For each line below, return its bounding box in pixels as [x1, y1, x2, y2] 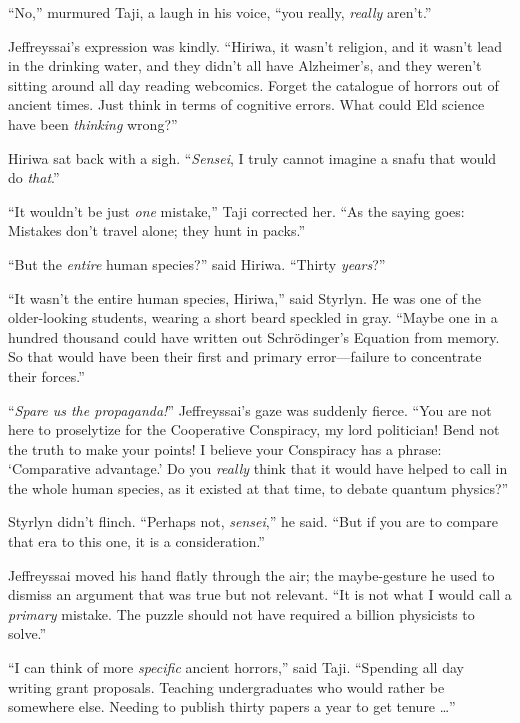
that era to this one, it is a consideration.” [8, 531, 265, 552]
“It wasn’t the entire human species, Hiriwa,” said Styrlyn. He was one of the [8, 287, 481, 308]
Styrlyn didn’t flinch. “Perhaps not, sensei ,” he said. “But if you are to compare [8, 511, 498, 532]
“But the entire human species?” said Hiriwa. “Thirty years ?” [8, 253, 386, 274]
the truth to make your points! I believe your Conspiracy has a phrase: [8, 438, 442, 459]
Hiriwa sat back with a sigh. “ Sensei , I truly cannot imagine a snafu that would [8, 147, 497, 168]
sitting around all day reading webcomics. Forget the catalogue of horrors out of [8, 74, 499, 95]
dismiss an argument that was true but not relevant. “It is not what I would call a [8, 584, 512, 605]
